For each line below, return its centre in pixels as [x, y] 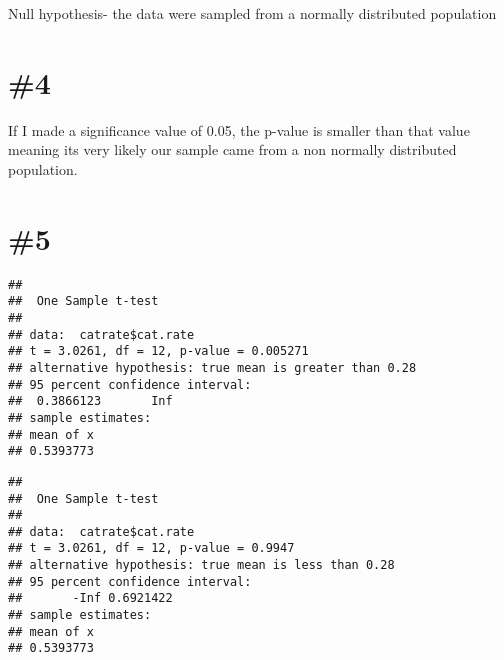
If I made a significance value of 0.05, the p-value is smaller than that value [239, 129]
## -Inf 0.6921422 [90, 598]
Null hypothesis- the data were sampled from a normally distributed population [252, 13]
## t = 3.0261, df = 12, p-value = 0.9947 [151, 548]
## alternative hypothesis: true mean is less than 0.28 [201, 565]
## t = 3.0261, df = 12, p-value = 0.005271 [158, 351]
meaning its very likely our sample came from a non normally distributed [232, 149]
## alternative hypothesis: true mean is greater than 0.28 [212, 367]
